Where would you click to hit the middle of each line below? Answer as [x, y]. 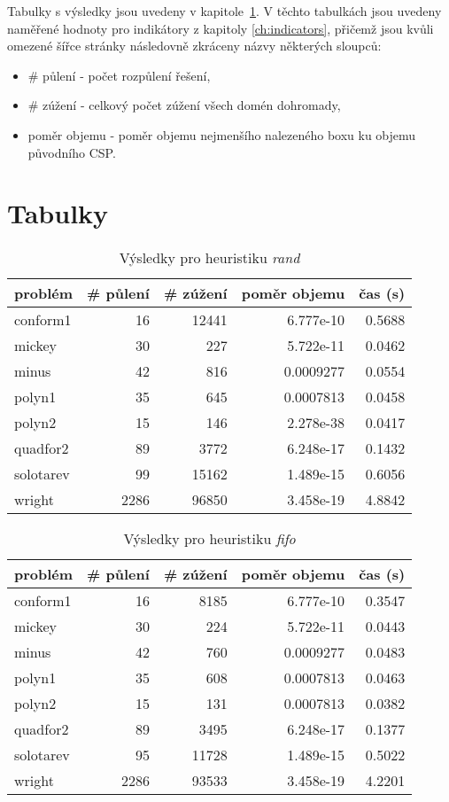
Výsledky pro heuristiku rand [209, 258]
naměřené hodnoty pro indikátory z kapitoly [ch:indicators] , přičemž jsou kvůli [221, 28]
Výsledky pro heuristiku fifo [209, 539]
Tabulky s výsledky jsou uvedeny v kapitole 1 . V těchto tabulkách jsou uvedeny [224, 11]
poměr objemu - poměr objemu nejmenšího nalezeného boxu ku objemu [222, 134]
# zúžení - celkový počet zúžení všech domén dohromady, [184, 105]
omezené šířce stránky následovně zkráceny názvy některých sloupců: [194, 46]
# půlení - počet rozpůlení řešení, [119, 75]
